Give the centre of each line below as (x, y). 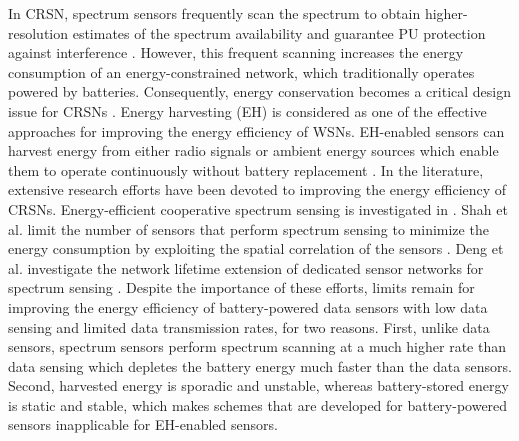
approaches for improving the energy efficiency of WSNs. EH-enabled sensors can (256, 130)
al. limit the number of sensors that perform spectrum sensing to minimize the (248, 228)
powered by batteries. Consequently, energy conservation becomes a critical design (259, 91)
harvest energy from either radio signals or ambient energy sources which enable (253, 150)
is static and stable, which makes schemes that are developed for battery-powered (258, 404)
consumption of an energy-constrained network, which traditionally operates (241, 71)
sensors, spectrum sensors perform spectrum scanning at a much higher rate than (257, 346)
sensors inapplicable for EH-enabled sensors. (143, 424)
